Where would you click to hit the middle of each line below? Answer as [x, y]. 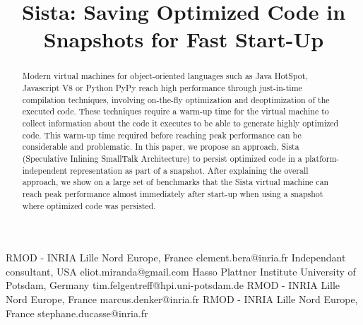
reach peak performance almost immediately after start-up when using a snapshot [173, 193]
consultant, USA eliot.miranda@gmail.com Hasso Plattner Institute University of [181, 271]
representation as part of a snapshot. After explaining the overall [189, 170]
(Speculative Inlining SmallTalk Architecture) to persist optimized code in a [162, 158]
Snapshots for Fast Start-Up [184, 39]
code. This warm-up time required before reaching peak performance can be [162, 135]
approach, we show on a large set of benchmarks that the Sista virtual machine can [175, 182]
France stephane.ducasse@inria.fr [77, 313]
